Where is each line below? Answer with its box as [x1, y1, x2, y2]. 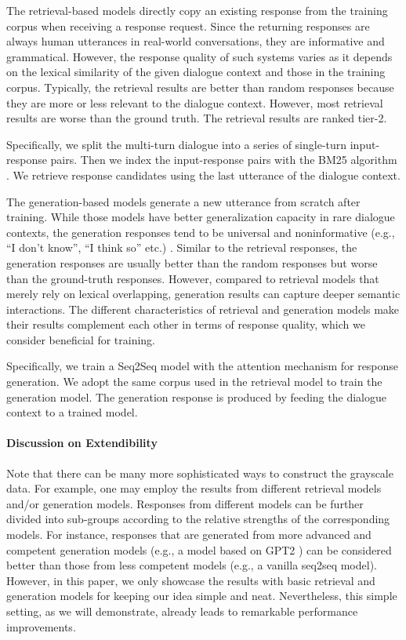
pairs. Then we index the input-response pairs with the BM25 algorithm [50, 151, 397, 168]
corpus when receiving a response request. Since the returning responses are [6, 17, 370, 34]
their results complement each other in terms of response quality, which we [6, 316, 365, 333]
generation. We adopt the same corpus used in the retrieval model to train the [6, 373, 382, 390]
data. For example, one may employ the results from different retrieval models [6, 480, 382, 496]
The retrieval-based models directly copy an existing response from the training [6, 2, 388, 18]
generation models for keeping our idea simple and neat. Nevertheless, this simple [6, 587, 397, 604]
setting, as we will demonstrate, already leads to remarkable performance [6, 602, 358, 619]
